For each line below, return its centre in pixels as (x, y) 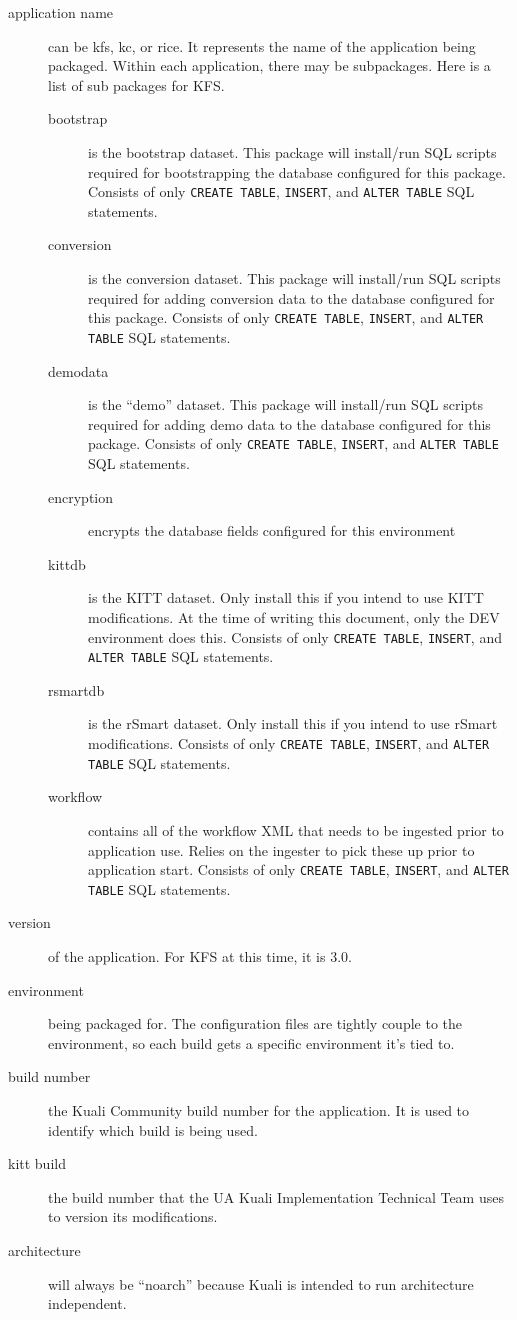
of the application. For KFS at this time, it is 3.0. (200, 956)
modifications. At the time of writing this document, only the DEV (294, 616)
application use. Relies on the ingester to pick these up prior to (281, 849)
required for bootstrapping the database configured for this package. (297, 171)
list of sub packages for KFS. (136, 84)
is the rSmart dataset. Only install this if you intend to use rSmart (293, 723)
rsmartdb (76, 689)
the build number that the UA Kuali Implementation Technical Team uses (276, 1196)
